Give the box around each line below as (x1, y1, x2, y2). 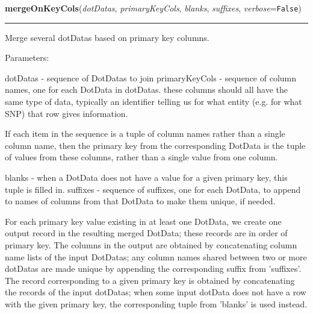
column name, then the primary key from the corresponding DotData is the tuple (5, 139, 306, 151)
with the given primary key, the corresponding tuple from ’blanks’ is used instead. (5, 297, 308, 310)
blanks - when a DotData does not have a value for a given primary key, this (5, 171, 288, 183)
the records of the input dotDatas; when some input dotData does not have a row (5, 286, 306, 298)
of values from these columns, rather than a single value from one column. (5, 151, 278, 163)
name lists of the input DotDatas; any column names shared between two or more (5, 250, 307, 263)
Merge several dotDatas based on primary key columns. (5, 31, 209, 43)
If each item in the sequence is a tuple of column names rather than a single (5, 127, 285, 140)
